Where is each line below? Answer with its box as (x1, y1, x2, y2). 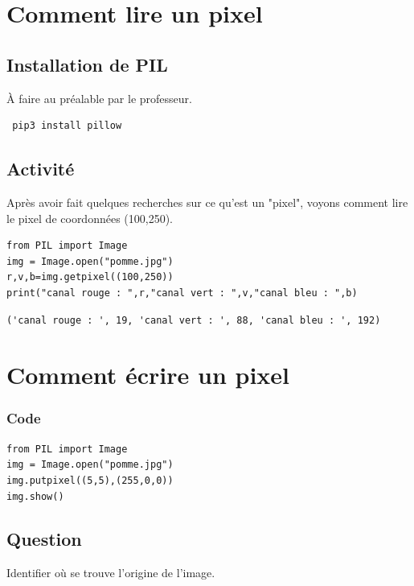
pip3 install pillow (12, 120, 122, 132)
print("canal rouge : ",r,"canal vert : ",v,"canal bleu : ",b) (6, 287, 358, 299)
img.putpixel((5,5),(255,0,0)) (6, 474, 174, 486)
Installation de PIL (6, 52, 168, 76)
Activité (6, 156, 75, 181)
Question (6, 526, 82, 551)
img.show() (6, 490, 64, 502)
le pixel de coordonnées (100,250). (6, 209, 174, 226)
